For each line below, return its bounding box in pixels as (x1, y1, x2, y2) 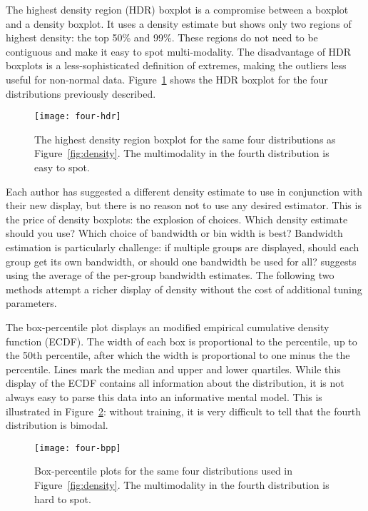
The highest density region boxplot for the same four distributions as (34, 131, 336, 146)
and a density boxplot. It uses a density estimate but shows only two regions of (6, 16, 352, 31)
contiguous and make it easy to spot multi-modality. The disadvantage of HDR (6, 44, 352, 59)
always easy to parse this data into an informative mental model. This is (6, 389, 322, 404)
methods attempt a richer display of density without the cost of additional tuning (6, 281, 362, 296)
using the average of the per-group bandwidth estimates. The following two (6, 268, 334, 283)
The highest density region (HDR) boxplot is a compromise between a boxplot (6, 2, 349, 16)
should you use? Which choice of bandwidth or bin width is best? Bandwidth (6, 226, 343, 241)
